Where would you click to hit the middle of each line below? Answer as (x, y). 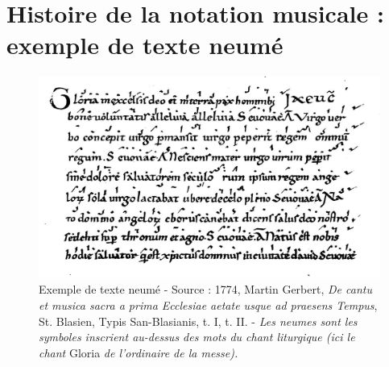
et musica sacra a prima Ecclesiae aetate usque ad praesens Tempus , (208, 305)
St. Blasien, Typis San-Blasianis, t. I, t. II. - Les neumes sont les (198, 321)
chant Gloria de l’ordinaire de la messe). (139, 352)
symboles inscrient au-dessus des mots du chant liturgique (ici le (197, 337)
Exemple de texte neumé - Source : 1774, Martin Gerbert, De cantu (205, 289)
